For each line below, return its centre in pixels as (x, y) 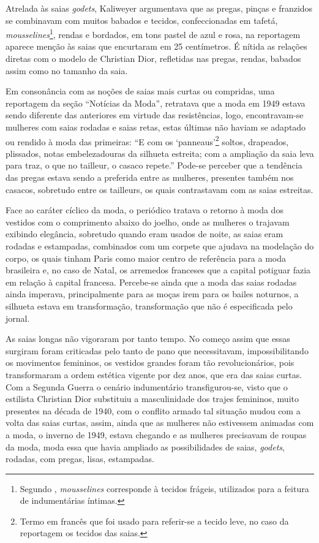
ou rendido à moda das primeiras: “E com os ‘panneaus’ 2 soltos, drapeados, (147, 140)
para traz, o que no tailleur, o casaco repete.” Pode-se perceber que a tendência (154, 165)
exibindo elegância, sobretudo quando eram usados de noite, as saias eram (144, 234)
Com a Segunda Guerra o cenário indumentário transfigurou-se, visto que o (147, 386)
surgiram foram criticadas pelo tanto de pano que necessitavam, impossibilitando (157, 350)
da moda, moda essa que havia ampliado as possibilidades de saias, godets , (145, 446)
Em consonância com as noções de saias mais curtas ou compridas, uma (140, 91)
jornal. (18, 318)
